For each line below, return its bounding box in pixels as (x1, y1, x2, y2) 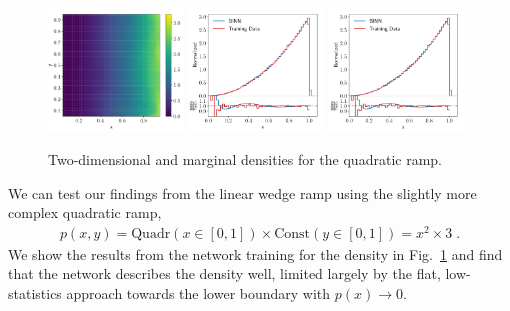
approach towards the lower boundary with (66, 283, 331, 303)
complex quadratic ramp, (8, 202, 162, 223)
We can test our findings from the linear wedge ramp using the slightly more (8, 182, 477, 203)
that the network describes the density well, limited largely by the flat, (8, 263, 441, 284)
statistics (8, 283, 62, 303)
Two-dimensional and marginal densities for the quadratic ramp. (48, 148, 442, 169)
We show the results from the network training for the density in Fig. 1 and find (8, 243, 503, 264)
